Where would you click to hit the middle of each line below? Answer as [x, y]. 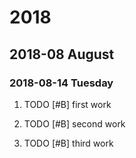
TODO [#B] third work [68, 143]
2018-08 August [62, 54]
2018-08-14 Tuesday [61, 83]
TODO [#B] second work [74, 123]
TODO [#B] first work [67, 104]
